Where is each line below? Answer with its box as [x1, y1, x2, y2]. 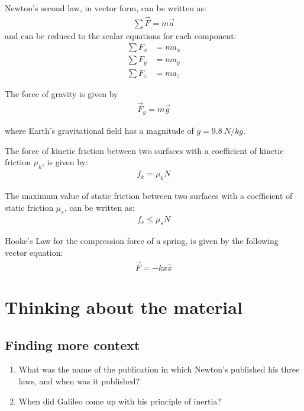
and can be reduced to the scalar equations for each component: [5, 29, 237, 41]
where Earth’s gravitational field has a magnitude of [5, 124, 194, 137]
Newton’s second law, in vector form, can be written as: [5, 2, 206, 14]
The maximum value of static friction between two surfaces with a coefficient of [5, 190, 293, 202]
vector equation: [5, 246, 63, 258]
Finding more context [5, 335, 140, 354]
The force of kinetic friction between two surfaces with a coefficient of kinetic [5, 144, 284, 156]
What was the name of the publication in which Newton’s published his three [18, 363, 300, 375]
